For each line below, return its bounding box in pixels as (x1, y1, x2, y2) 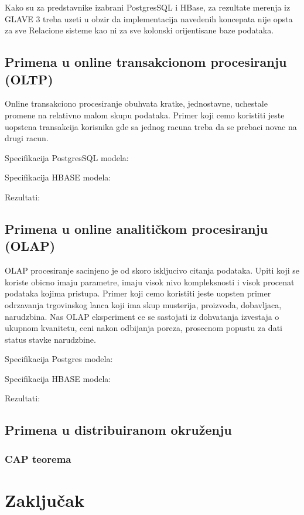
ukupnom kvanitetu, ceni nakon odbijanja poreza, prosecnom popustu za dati (5, 322, 282, 334)
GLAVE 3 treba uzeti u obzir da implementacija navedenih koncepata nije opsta (5, 12, 293, 25)
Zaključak (5, 487, 84, 511)
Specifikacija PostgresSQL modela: (5, 151, 129, 163)
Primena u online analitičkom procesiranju (5, 219, 268, 237)
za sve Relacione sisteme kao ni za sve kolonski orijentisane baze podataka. (5, 24, 274, 36)
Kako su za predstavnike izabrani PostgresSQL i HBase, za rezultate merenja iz (5, 1, 291, 13)
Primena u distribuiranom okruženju (5, 421, 232, 439)
